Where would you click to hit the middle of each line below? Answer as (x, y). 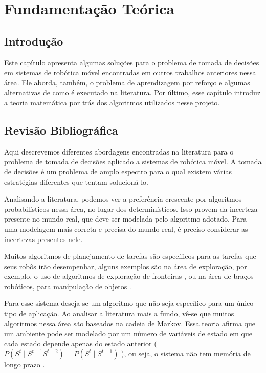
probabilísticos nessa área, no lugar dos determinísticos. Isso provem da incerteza (131, 209)
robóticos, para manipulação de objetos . (68, 286)
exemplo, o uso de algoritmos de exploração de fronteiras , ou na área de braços (129, 276)
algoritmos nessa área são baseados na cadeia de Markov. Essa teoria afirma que (130, 323)
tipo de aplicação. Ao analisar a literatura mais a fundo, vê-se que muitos (119, 313)
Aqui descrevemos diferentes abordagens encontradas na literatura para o (119, 151)
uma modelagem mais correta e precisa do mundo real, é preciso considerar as (126, 228)
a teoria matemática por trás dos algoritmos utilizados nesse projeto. (112, 102)
